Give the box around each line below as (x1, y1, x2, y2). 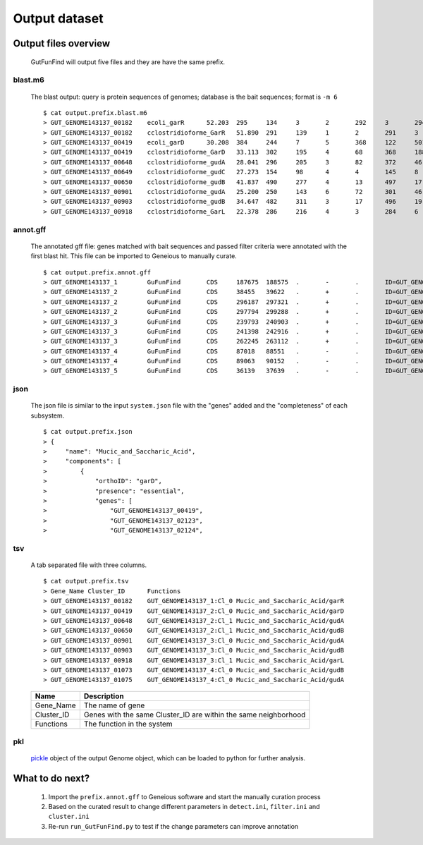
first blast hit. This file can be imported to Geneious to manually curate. (30, 252, 238, 260)
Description (83, 691, 124, 701)
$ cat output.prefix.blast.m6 (43, 109, 148, 116)
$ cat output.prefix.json (43, 427, 133, 436)
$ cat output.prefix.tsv (43, 577, 129, 585)
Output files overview (13, 37, 111, 49)
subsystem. (30, 411, 65, 420)
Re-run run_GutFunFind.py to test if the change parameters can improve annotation (48, 822, 299, 830)
